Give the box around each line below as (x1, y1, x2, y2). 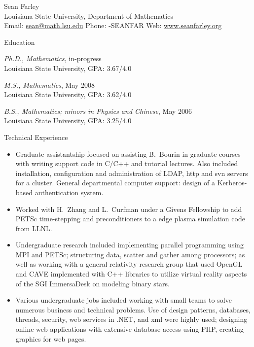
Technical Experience (4, 132, 68, 142)
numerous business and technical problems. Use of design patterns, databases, (15, 304, 251, 314)
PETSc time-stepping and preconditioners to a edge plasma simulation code (15, 213, 245, 224)
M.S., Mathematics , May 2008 (4, 79, 95, 90)
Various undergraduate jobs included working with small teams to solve (15, 295, 232, 305)
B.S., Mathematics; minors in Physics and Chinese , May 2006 (4, 105, 192, 116)
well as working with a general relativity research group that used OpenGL (15, 259, 243, 269)
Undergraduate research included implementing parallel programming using (15, 240, 244, 250)
